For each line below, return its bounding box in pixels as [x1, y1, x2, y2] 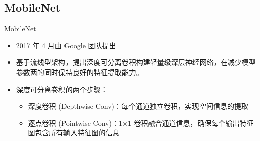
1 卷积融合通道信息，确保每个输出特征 [127, 117, 254, 128]
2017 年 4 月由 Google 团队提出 [16, 40, 116, 50]
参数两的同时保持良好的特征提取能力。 [16, 66, 143, 77]
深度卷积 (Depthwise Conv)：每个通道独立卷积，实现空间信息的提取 [28, 101, 248, 111]
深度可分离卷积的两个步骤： [16, 84, 108, 94]
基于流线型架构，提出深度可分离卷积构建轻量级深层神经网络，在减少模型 [16, 57, 256, 67]
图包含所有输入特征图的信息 [28, 127, 120, 138]
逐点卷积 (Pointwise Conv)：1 [28, 117, 122, 128]
